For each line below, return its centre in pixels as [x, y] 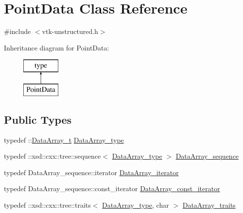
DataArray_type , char [136, 205]
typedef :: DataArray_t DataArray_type [64, 139]
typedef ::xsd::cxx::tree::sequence [52, 156]
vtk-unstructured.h [70, 31]
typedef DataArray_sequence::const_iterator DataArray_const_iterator [112, 188]
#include [17, 31]
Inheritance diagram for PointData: [57, 47]
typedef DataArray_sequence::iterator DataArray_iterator [91, 172]
